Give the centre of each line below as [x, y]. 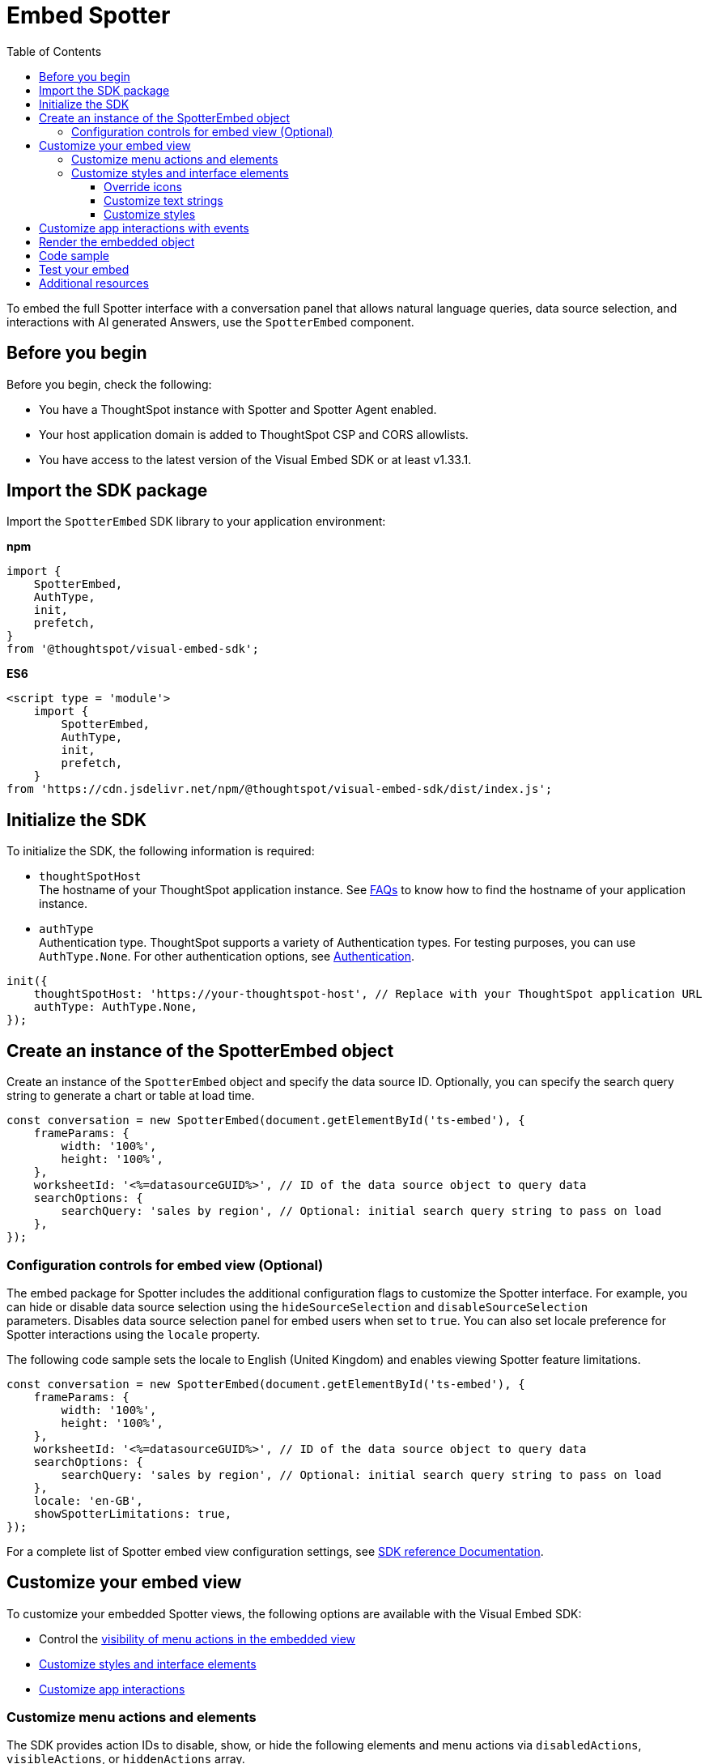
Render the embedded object [117, 241]
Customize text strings [163, 200]
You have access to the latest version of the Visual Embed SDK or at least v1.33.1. [255, 459]
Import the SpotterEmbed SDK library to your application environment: [196, 522]
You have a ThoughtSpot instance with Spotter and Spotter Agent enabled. [238, 409]
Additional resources [94, 283]
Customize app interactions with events [144, 228]
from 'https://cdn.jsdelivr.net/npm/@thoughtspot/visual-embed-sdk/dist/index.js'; [280, 789]
